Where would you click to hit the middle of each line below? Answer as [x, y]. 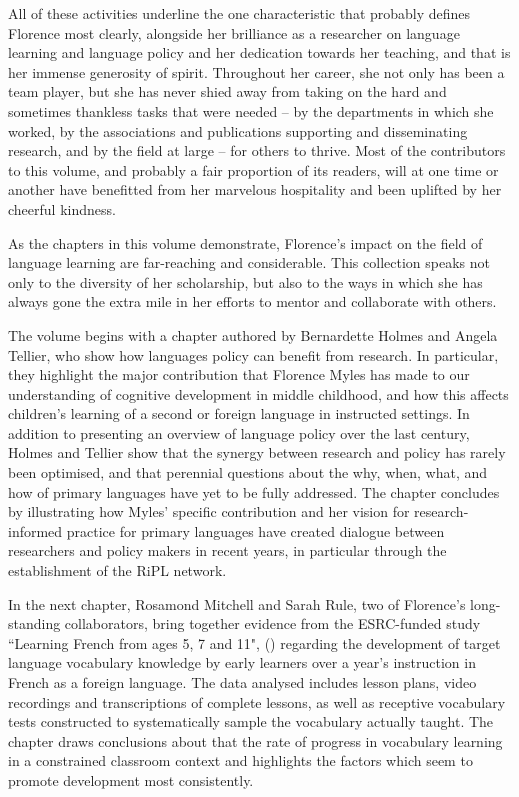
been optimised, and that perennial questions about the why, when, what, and [248, 472]
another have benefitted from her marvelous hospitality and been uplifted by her [255, 189]
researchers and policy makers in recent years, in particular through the [227, 550]
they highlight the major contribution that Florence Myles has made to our [239, 374]
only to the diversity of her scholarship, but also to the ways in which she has [245, 281]
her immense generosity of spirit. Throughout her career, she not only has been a [256, 71]
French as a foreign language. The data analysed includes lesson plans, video [242, 682]
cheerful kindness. [62, 208]
